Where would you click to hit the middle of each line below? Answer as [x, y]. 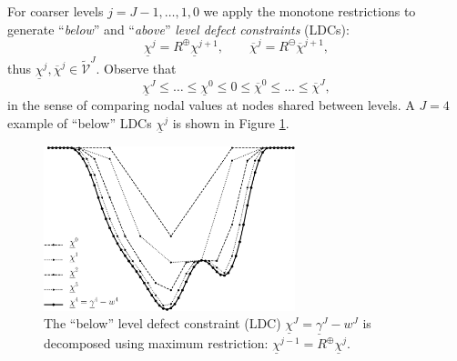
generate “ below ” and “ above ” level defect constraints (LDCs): [178, 29]
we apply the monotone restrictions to [310, 11]
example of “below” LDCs [80, 122]
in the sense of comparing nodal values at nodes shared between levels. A [211, 105]
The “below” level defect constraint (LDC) [162, 323]
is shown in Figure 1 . [231, 122]
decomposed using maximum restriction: [156, 343]
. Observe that [136, 68]
